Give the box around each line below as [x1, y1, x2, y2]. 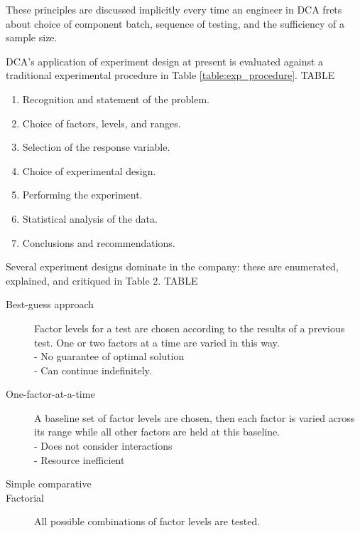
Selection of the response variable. [22, 139, 170, 154]
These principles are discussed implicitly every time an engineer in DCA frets [6, 2, 342, 16]
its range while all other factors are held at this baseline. [34, 424, 280, 439]
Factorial [6, 490, 44, 505]
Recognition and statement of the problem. [22, 91, 209, 106]
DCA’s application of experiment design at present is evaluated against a [6, 53, 324, 68]
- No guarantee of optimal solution [34, 349, 185, 364]
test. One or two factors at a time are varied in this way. [34, 334, 280, 349]
